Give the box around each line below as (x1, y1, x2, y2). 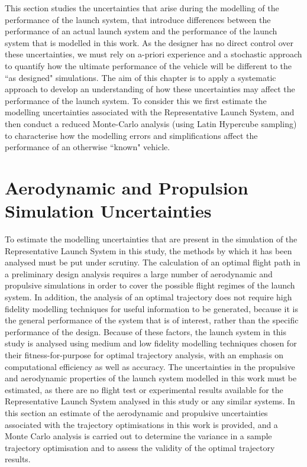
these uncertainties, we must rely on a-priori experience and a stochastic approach (5, 48, 302, 60)
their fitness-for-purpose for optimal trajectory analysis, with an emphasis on (5, 348, 283, 361)
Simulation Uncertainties (5, 199, 212, 223)
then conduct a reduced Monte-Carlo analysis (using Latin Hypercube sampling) (5, 117, 297, 129)
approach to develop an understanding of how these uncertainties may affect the (5, 83, 295, 95)
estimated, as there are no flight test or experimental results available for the (5, 383, 283, 395)
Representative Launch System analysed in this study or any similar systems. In (5, 395, 295, 407)
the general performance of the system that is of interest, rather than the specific (5, 314, 299, 326)
